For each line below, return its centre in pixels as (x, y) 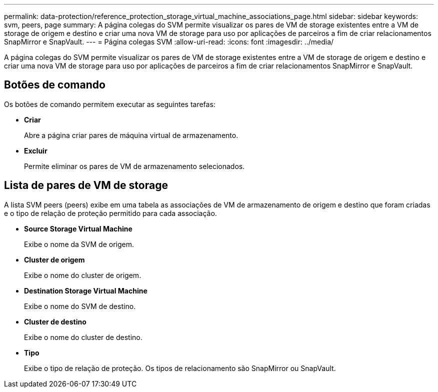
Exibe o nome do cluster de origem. (83, 275)
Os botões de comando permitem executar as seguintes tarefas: (110, 104)
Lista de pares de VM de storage (86, 185)
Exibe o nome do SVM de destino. (80, 306)
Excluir (36, 150)
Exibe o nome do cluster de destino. (83, 337)
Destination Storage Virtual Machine (86, 290)
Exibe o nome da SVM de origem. (79, 244)
